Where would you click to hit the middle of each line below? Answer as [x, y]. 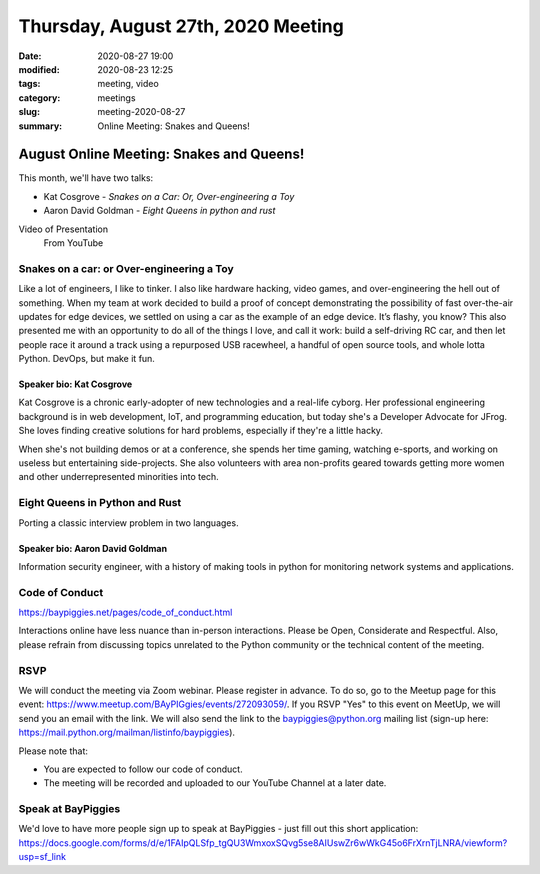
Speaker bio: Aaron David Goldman [93, 548]
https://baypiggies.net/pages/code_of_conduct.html [125, 612]
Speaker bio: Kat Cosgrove [75, 384]
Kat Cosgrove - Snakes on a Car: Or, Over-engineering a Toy [169, 196]
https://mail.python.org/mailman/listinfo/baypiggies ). [126, 732]
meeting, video [128, 84]
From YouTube [73, 242]
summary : [40, 126]
